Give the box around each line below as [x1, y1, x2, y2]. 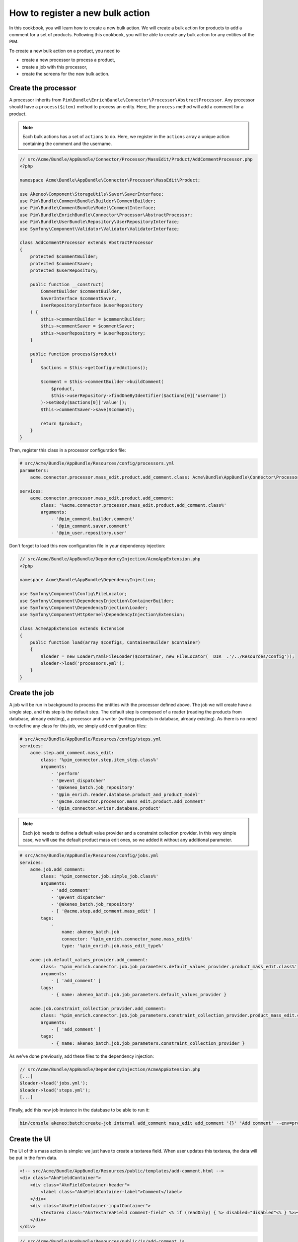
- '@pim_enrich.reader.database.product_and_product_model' [51, 791, 201, 797]
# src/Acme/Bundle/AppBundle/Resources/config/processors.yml [19, 461, 174, 466]
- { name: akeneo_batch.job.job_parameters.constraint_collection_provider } [51, 1040, 245, 1046]
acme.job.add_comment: [30, 866, 85, 872]
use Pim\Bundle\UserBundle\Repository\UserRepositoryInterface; [19, 219, 180, 225]
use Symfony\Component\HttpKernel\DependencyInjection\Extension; [19, 612, 185, 618]
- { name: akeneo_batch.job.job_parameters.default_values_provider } [51, 992, 227, 997]
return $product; [40, 420, 83, 426]
